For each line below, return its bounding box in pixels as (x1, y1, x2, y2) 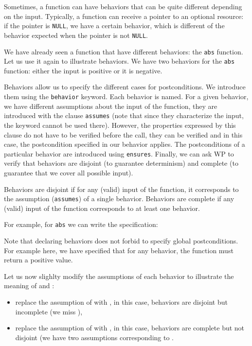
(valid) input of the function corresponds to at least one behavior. (4, 203, 200, 213)
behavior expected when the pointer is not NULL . (4, 30, 148, 40)
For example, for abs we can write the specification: (4, 219, 158, 229)
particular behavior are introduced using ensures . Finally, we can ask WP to (4, 148, 234, 158)
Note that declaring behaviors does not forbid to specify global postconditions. (4, 236, 238, 246)
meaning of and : (4, 280, 54, 291)
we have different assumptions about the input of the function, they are (4, 101, 217, 111)
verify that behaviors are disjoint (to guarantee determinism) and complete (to (4, 158, 238, 168)
